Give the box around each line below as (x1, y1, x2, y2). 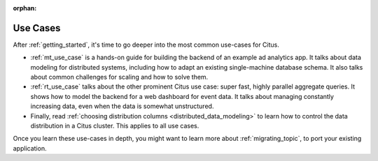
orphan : (13, 4, 37, 12)
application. (13, 144, 47, 153)
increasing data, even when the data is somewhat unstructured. (30, 102, 214, 111)
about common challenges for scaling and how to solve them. (30, 73, 209, 82)
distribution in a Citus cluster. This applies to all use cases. (30, 122, 199, 130)
